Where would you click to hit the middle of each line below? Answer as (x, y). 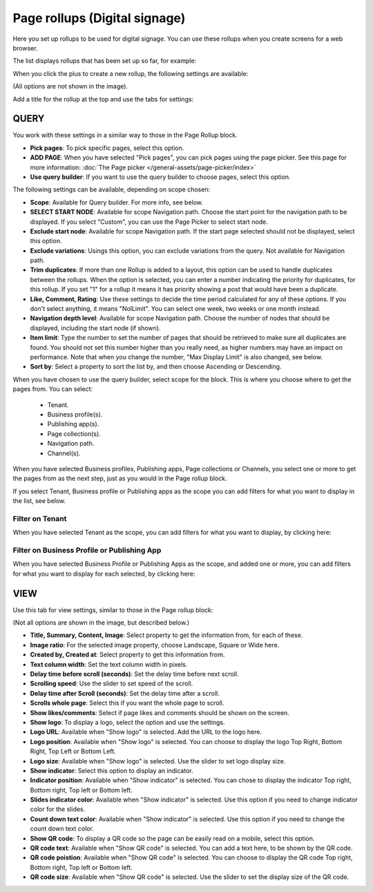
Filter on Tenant (40, 518)
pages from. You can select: (53, 389)
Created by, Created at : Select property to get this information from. (127, 655)
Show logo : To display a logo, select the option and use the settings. (127, 722)
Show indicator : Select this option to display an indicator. (112, 770)
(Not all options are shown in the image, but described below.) (101, 623)
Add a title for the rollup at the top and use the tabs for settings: (103, 99)
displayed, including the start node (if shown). (95, 328)
